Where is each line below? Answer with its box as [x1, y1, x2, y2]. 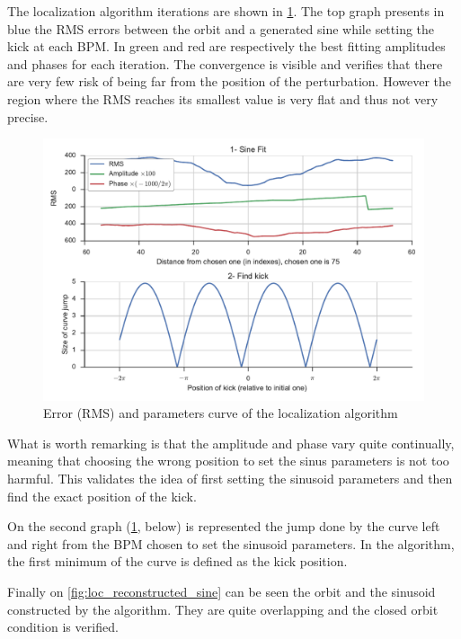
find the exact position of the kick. [7, 486, 197, 505]
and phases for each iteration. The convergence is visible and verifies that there [7, 54, 443, 73]
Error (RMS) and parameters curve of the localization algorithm [43, 404, 398, 422]
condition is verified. [7, 617, 119, 636]
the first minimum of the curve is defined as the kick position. [7, 552, 348, 571]
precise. [7, 107, 49, 126]
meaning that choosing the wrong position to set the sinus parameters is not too [7, 451, 449, 470]
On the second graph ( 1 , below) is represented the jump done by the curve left [7, 517, 440, 536]
